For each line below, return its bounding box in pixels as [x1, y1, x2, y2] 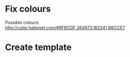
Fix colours [5, 3, 51, 15]
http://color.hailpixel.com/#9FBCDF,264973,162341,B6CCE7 [5, 24, 125, 30]
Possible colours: [5, 19, 40, 25]
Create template [5, 42, 72, 53]
